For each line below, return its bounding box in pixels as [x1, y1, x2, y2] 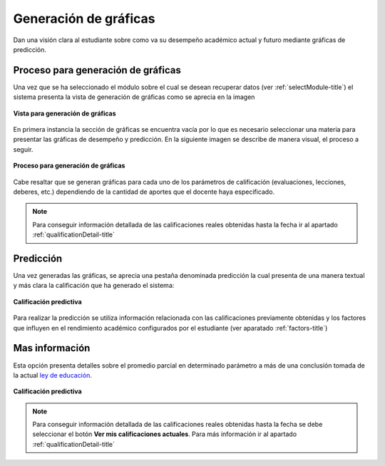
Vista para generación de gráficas [13, 109, 117, 118]
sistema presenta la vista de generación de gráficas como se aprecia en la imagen [13, 93, 255, 101]
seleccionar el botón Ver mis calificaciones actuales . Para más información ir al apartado [32, 430, 297, 438]
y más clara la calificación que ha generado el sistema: [13, 281, 175, 290]
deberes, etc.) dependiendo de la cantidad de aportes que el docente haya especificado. [13, 187, 274, 196]
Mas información [13, 342, 91, 354]
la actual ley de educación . [13, 371, 92, 379]
